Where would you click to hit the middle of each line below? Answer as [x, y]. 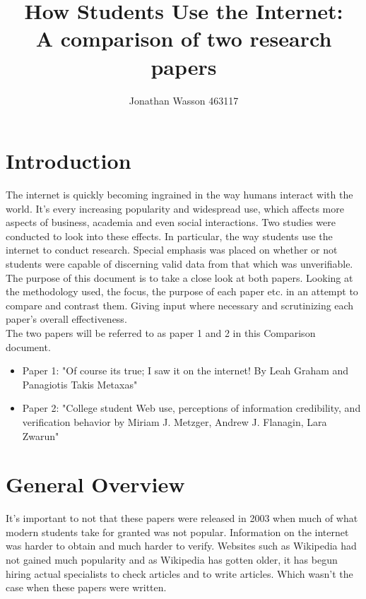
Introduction [69, 161]
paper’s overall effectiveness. [66, 319]
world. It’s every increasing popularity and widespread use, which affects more [175, 208]
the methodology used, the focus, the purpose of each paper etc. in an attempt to [182, 291]
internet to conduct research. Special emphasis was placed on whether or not [172, 250]
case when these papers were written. [86, 587]
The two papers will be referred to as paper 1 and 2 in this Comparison [161, 332]
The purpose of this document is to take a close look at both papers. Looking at [179, 277]
